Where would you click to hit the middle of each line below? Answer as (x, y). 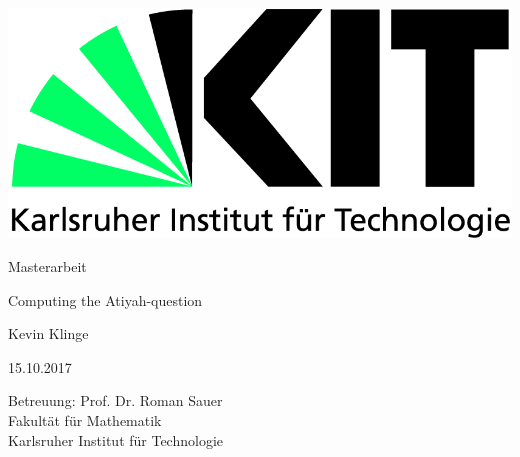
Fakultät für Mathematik (85, 419)
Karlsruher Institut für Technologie (116, 439)
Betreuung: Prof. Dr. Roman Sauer (115, 400)
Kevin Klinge (48, 333)
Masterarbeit (47, 266)
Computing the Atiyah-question (105, 299)
